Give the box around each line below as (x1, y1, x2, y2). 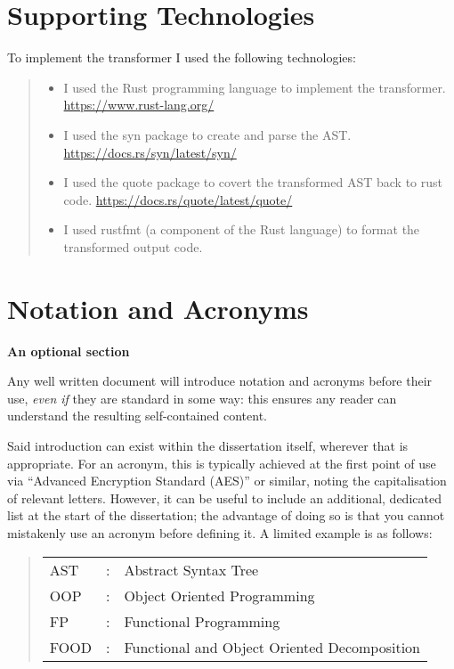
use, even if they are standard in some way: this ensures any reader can (7, 388, 397, 407)
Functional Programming (124, 610, 280, 632)
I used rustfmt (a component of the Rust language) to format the (63, 220, 420, 239)
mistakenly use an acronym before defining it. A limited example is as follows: (7, 523, 433, 542)
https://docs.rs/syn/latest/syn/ (63, 143, 237, 161)
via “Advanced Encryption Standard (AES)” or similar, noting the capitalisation (7, 471, 447, 490)
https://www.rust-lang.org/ (63, 95, 215, 114)
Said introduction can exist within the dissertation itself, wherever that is (7, 436, 409, 454)
